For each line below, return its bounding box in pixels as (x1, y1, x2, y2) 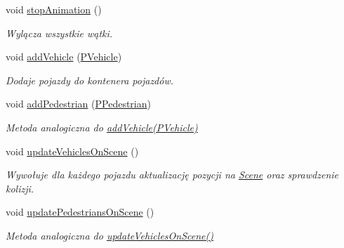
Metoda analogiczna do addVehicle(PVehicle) (6, 119, 198, 134)
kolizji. (6, 181, 34, 195)
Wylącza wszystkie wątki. (6, 25, 113, 40)
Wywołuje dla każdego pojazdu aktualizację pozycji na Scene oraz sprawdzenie (6, 167, 338, 182)
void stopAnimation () (6, 2, 102, 16)
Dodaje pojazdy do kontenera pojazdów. (6, 72, 174, 87)
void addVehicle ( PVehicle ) (6, 49, 122, 64)
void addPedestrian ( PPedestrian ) (6, 96, 151, 111)
